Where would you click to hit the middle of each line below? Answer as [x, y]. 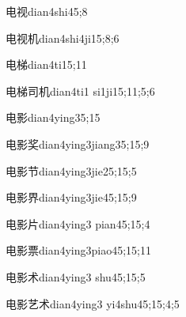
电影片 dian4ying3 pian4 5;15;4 [78, 223]
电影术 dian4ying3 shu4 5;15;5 [76, 276]
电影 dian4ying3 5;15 [53, 117]
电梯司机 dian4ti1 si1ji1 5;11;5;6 [80, 91]
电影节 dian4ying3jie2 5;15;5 [71, 170]
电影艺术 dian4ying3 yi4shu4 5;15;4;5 [93, 303]
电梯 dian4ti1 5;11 [46, 64]
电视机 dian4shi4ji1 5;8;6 [63, 38]
